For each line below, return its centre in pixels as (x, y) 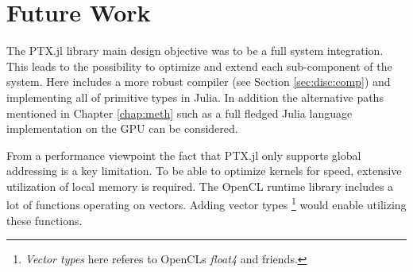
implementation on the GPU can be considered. (122, 128)
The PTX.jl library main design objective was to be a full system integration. (195, 51)
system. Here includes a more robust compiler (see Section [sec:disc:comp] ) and (199, 82)
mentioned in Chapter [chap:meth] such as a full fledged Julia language (179, 113)
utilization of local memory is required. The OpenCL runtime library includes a (200, 186)
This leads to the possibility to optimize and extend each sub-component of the (199, 66)
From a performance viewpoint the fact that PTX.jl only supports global (184, 155)
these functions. (44, 220)
